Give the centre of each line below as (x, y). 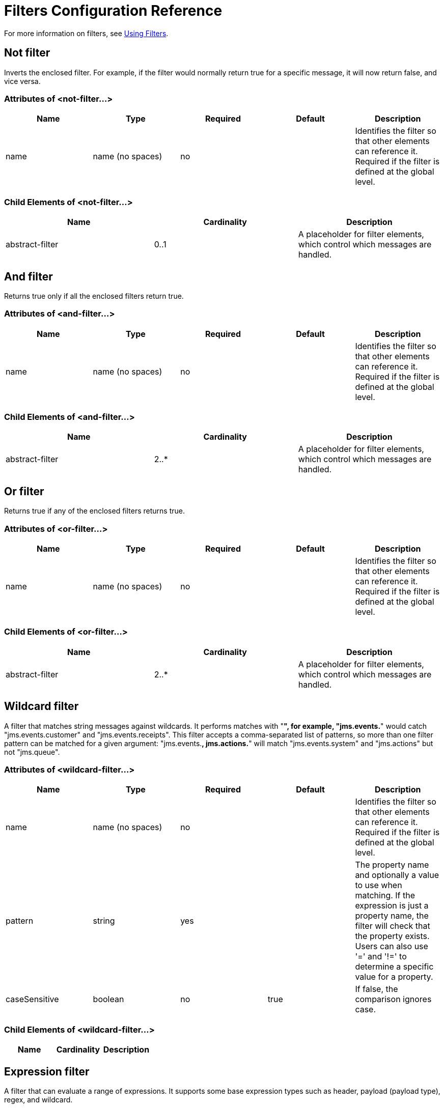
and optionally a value (397, 875)
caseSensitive (32, 999)
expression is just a (392, 906)
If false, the (377, 989)
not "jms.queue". (32, 752)
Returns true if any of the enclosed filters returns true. (94, 511)
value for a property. (394, 977)
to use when (379, 885)
